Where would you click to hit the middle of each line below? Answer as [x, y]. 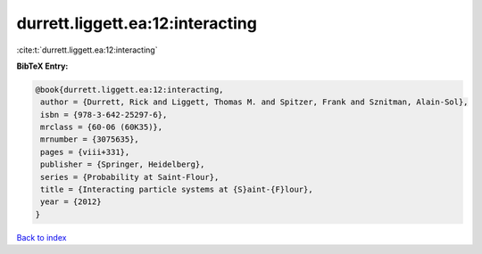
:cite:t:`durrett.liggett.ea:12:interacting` [87, 50]
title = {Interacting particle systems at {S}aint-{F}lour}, [177, 190]
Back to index [42, 237]
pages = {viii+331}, [85, 152]
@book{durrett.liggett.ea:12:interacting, [129, 90]
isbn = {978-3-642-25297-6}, [104, 115]
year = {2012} [71, 202]
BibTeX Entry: [42, 66]
